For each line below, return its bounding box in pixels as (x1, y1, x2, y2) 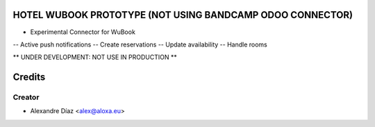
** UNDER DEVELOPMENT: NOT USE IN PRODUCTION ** (12, 53, 177, 62)
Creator (12, 92, 40, 102)
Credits (12, 71, 46, 83)
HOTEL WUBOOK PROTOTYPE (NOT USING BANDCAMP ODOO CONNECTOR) (12, 9, 353, 21)
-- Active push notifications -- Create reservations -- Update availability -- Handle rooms (12, 40, 267, 49)
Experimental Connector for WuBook (30, 28, 135, 36)
